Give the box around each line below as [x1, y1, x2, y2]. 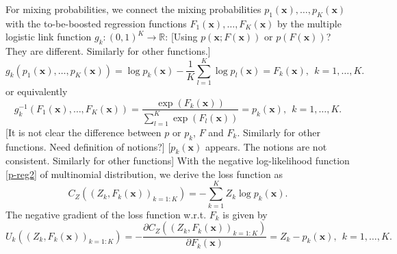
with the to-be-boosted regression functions [5, 16, 187, 30]
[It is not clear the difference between [5, 125, 162, 139]
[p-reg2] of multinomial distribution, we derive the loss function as [5, 166, 283, 181]
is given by [222, 207, 268, 221]
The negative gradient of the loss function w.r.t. [5, 207, 207, 221]
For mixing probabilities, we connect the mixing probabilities [5, 2, 261, 16]
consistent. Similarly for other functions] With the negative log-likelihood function [5, 153, 350, 168]
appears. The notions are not [205, 139, 327, 153]
